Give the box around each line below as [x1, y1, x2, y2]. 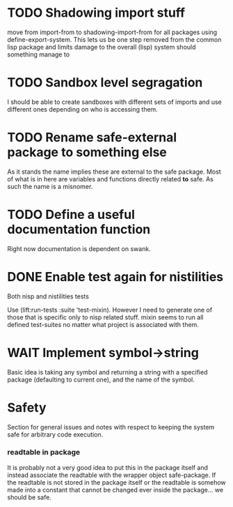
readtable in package [7, 448, 81, 457]
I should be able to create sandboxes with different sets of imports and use [7, 98, 222, 106]
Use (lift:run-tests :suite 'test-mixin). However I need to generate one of [7, 305, 213, 314]
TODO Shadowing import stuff [7, 5, 186, 21]
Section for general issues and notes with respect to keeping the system [7, 423, 215, 431]
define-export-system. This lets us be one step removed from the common [7, 35, 222, 43]
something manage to [7, 50, 70, 59]
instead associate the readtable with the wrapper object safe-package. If [7, 471, 216, 479]
